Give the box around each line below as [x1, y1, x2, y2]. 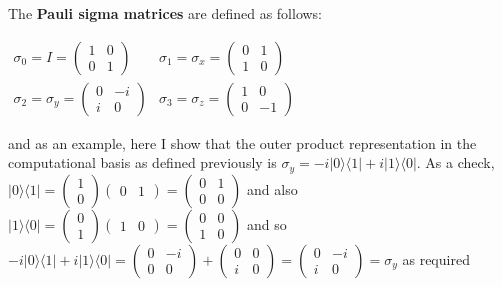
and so [247, 213, 287, 234]
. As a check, [416, 152, 495, 173]
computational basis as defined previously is [8, 152, 277, 173]
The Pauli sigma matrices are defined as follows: [8, 3, 323, 23]
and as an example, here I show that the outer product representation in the [8, 132, 477, 153]
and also [247, 178, 298, 199]
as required [402, 248, 470, 269]
